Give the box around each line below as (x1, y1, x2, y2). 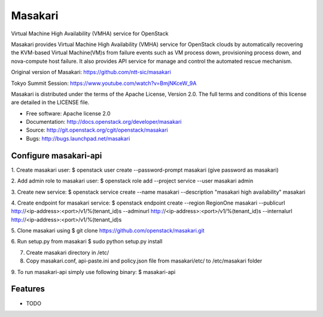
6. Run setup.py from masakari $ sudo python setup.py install (11, 238, 163, 245)
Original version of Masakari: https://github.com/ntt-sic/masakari (11, 69, 172, 76)
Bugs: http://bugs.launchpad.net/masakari (26, 135, 130, 142)
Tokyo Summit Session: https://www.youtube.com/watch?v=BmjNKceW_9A (11, 80, 197, 87)
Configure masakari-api (11, 150, 102, 161)
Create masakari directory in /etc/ (26, 249, 109, 256)
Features (11, 284, 45, 294)
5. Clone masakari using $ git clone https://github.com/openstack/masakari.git (11, 227, 205, 234)
